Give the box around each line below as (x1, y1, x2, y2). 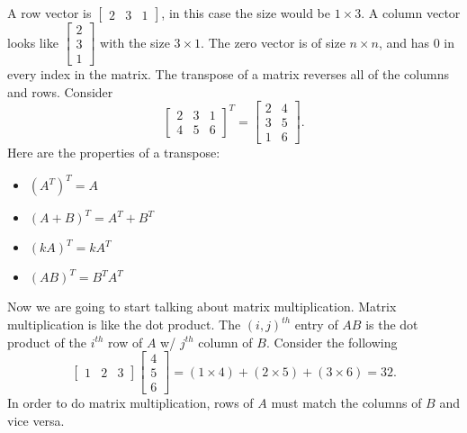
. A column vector (361, 4, 461, 22)
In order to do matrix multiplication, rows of (7, 393, 254, 412)
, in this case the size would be (161, 4, 331, 22)
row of (108, 332, 143, 351)
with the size (100, 32, 170, 51)
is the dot (365, 315, 418, 334)
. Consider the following (265, 332, 398, 351)
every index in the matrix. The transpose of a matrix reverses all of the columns (7, 65, 449, 84)
